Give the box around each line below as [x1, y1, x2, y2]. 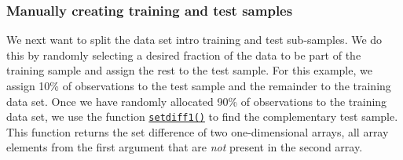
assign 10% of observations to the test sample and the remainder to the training [6, 78, 391, 93]
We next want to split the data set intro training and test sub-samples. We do [6, 31, 383, 48]
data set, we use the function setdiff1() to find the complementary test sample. [6, 108, 398, 125]
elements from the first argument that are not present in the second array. [6, 139, 363, 155]
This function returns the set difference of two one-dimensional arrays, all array [6, 123, 389, 140]
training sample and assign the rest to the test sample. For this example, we [6, 62, 372, 78]
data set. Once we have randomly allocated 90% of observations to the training [6, 93, 387, 109]
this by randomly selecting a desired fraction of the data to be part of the [6, 46, 361, 63]
